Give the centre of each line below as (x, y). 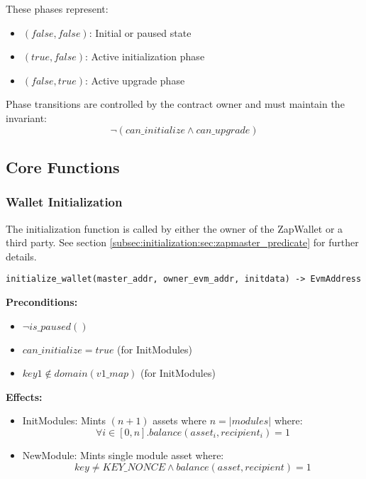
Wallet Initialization (64, 202)
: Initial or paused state (140, 32)
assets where (180, 420)
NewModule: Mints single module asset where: (123, 455)
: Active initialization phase (145, 56)
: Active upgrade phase (135, 80)
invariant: (27, 117)
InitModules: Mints (64, 420)
